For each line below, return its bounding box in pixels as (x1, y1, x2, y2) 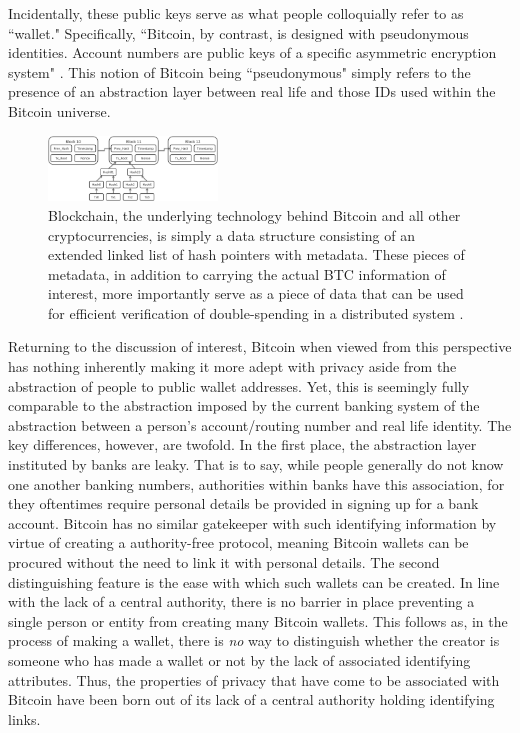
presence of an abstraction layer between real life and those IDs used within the (8, 81, 496, 102)
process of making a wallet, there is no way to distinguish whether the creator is (8, 630, 500, 651)
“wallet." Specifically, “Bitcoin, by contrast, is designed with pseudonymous (8, 22, 469, 43)
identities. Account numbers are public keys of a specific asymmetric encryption (8, 42, 497, 63)
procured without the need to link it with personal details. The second (8, 552, 440, 572)
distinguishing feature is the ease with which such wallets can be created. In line (8, 571, 500, 592)
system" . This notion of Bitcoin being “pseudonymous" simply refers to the (8, 61, 471, 82)
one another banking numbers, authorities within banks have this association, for (8, 473, 505, 494)
